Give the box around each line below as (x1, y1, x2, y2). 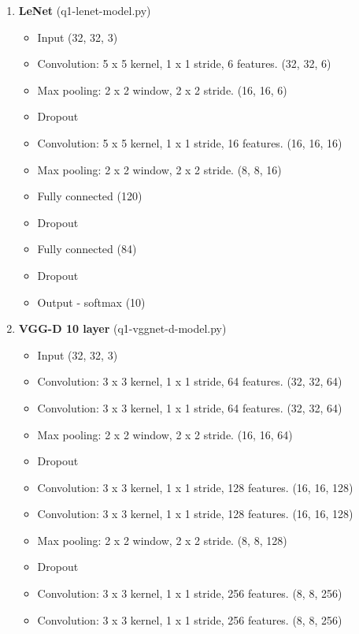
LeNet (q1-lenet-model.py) (18, 2, 151, 18)
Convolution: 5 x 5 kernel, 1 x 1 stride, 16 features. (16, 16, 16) (37, 134, 342, 151)
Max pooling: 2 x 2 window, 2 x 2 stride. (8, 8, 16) (37, 161, 282, 177)
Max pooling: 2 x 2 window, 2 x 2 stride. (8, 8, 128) (37, 531, 287, 548)
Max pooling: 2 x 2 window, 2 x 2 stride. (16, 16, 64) (37, 426, 293, 442)
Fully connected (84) (37, 241, 137, 257)
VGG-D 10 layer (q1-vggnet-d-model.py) (18, 320, 227, 337)
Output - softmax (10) (37, 293, 146, 310)
